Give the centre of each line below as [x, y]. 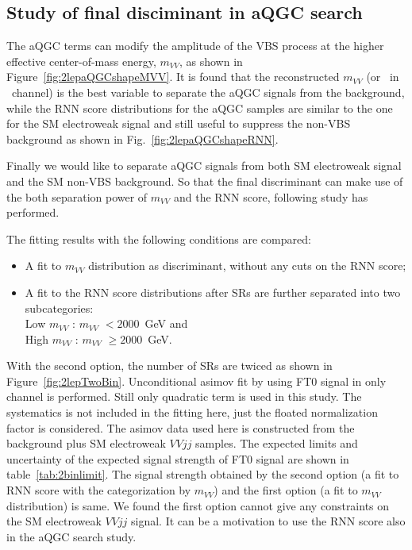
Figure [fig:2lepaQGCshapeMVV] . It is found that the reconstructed [173, 77]
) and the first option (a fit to [286, 490]
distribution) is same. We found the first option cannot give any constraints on [198, 505]
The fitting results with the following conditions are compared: [159, 238]
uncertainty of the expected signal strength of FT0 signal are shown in [178, 458]
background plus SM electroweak [86, 443]
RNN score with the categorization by [99, 490]
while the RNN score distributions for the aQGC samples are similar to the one [200, 108]
